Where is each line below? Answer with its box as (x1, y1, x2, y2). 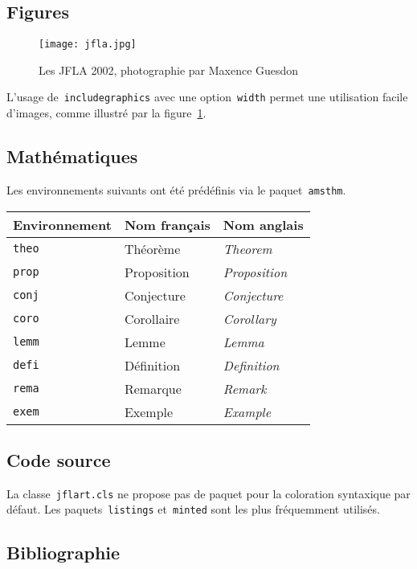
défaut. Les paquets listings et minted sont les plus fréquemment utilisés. (6, 501, 380, 518)
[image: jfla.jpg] (39, 39, 137, 51)
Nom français (124, 215, 211, 234)
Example (223, 402, 272, 421)
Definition (223, 355, 280, 375)
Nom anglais (223, 215, 304, 234)
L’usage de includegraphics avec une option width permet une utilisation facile (6, 88, 408, 105)
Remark (223, 379, 267, 398)
